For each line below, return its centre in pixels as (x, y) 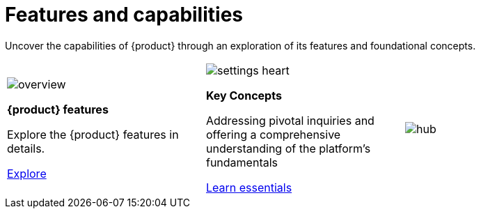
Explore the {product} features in (93, 134)
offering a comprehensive (273, 134)
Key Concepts (244, 95)
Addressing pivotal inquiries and (290, 120)
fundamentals (242, 162)
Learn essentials (249, 187)
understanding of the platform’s (288, 148)
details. (26, 148)
